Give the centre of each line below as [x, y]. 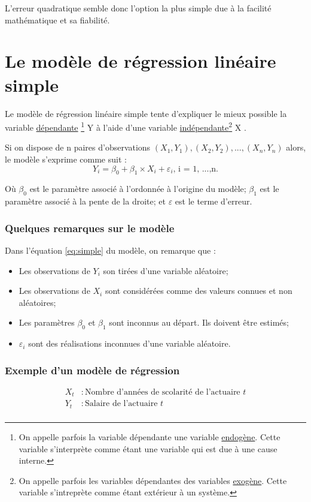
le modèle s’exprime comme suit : [66, 159]
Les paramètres [47, 322]
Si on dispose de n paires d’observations [78, 147]
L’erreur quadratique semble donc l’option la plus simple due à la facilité [138, 8]
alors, [296, 147]
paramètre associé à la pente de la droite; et [85, 201]
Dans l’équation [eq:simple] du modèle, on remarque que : [110, 250]
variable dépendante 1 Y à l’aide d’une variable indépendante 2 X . [126, 126]
